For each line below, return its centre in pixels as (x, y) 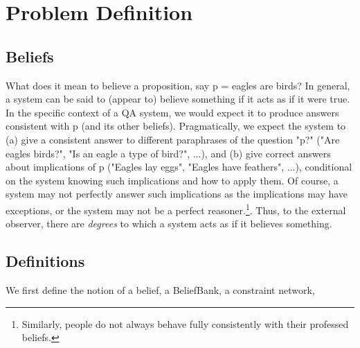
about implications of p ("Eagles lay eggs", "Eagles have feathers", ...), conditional (179, 167)
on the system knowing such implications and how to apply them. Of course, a (172, 180)
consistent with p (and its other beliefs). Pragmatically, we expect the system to (176, 126)
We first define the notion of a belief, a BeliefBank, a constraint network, (160, 289)
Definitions (45, 261)
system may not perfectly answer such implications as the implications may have (177, 194)
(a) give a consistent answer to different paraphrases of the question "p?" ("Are (173, 139)
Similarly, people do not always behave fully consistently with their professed (185, 323)
